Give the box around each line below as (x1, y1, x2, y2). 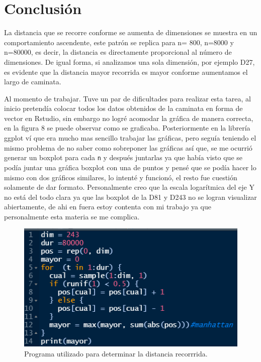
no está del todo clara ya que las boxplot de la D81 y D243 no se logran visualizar (4, 191, 257, 202)
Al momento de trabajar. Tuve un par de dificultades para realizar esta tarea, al (4, 93, 251, 103)
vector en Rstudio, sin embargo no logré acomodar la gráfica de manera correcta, (4, 112, 253, 123)
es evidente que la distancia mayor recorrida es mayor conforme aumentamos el (4, 66, 248, 77)
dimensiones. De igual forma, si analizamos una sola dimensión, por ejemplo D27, (4, 56, 255, 67)
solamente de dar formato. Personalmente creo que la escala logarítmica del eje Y (4, 182, 254, 192)
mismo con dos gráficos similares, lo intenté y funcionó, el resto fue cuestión (4, 172, 237, 182)
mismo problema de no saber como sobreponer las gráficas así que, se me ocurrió (4, 142, 252, 153)
